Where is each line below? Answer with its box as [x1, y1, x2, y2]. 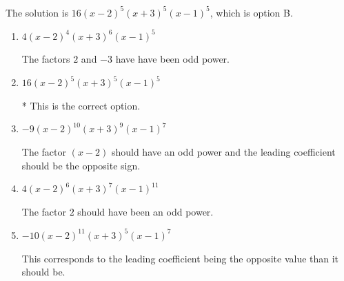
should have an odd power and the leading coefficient [111, 145, 336, 159]
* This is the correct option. [21, 98, 141, 112]
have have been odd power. [115, 52, 230, 66]
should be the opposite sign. [21, 158, 141, 172]
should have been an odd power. [77, 204, 214, 218]
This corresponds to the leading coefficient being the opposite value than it [21, 251, 339, 265]
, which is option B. [210, 5, 293, 19]
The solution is [6, 5, 69, 19]
